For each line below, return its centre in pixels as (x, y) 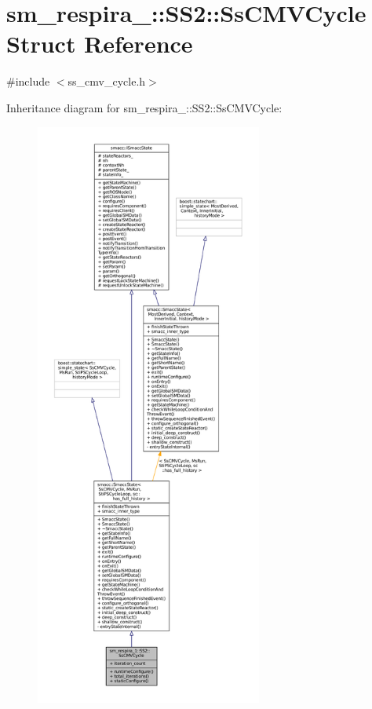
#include (28, 81)
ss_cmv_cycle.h (107, 81)
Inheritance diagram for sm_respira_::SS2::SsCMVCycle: (144, 107)
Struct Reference (100, 44)
